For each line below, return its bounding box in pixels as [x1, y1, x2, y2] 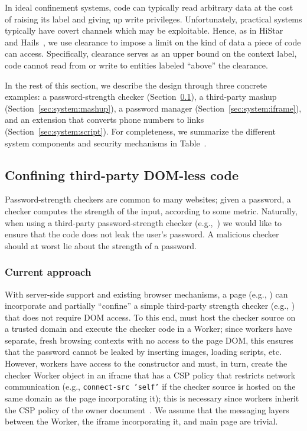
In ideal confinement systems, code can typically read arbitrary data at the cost [5, 1, 293, 13]
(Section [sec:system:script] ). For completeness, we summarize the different [5, 125, 276, 137]
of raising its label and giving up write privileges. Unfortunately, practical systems [5, 12, 302, 25]
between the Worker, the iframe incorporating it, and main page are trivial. [5, 415, 278, 427]
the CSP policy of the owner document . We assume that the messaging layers [5, 403, 289, 416]
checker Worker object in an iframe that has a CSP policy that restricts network [5, 368, 296, 381]
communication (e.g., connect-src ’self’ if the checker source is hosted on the [5, 380, 296, 393]
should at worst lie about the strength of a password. [5, 239, 197, 252]
